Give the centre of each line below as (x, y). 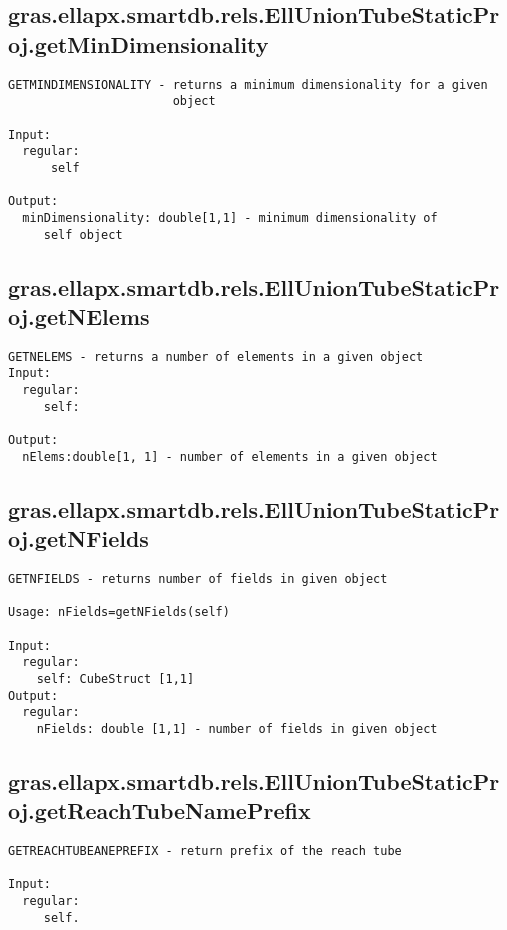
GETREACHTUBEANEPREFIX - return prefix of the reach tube (205, 851)
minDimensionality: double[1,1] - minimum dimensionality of (230, 217)
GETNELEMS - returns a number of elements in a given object (216, 356)
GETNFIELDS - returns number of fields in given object (198, 578)
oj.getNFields (78, 538)
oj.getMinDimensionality (138, 43)
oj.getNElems (79, 315)
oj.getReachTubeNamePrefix (159, 810)
